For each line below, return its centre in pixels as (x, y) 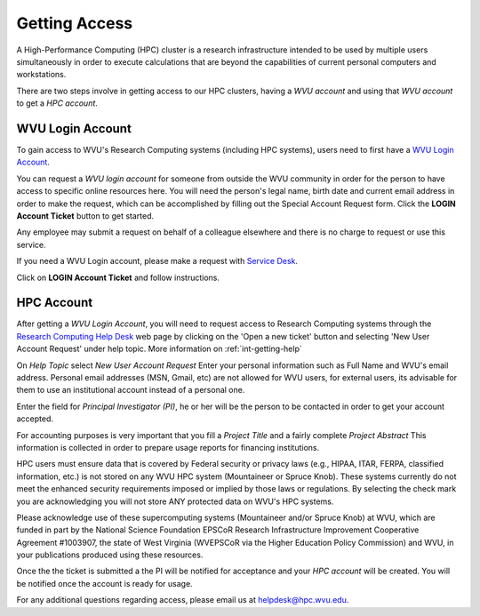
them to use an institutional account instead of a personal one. (131, 390)
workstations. (41, 75)
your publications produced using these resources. (110, 555)
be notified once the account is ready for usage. (104, 583)
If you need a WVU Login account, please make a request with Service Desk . (157, 261)
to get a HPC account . (57, 103)
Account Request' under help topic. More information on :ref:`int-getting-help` (159, 349)
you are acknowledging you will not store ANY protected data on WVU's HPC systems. (175, 501)
